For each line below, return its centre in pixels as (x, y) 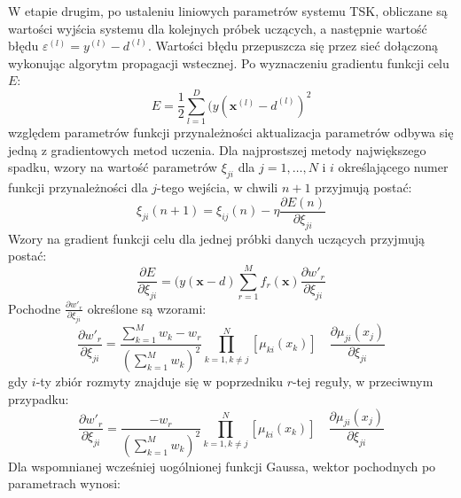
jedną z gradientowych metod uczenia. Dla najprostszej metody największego (217, 149)
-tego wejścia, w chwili (218, 187)
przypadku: (39, 398)
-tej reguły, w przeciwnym (363, 381)
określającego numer (393, 167)
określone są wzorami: (147, 308)
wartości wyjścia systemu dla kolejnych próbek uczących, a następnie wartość (218, 28)
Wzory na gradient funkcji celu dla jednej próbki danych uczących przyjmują (216, 238)
